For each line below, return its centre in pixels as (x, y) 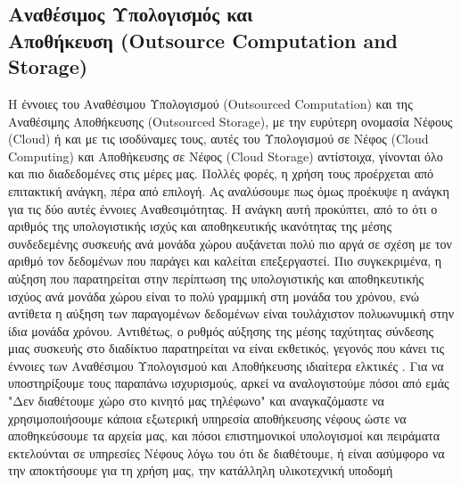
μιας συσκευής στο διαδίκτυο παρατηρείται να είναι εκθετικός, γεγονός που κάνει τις (226, 348)
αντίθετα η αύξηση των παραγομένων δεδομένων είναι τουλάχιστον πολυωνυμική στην (231, 313)
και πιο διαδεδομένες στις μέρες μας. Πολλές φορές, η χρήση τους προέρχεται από (221, 173)
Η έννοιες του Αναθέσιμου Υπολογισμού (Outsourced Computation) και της (210, 103)
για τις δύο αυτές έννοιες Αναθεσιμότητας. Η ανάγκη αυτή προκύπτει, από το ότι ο (223, 208)
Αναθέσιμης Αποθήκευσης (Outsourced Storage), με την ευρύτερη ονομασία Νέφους (230, 121)
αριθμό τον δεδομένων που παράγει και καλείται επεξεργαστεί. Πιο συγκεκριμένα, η (225, 261)
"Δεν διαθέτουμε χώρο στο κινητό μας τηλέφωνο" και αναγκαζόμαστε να (196, 401)
